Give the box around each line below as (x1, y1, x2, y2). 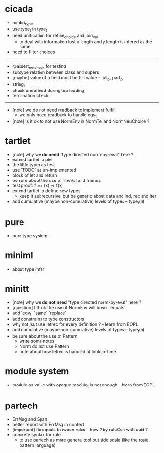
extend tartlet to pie (12, 157, 52, 162)
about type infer (12, 266, 45, 272)
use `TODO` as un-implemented (12, 167, 77, 173)
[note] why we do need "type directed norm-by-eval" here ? (12, 152, 133, 158)
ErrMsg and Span (12, 416, 48, 422)
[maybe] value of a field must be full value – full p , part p (12, 75, 123, 82)
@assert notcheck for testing (12, 63, 67, 70)
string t (12, 81, 25, 88)
